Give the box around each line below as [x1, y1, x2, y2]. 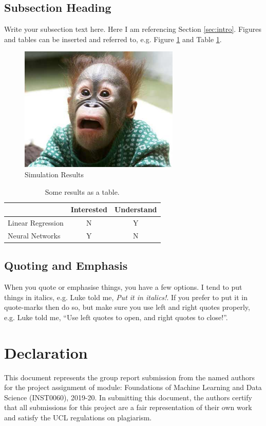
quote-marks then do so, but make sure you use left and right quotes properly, [4, 302, 250, 312]
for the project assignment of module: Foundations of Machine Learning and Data [4, 382, 262, 393]
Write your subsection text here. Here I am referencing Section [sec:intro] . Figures [4, 24, 261, 34]
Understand [114, 204, 157, 215]
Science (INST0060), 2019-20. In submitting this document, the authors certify [4, 392, 252, 402]
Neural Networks [8, 230, 61, 240]
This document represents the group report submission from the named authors [4, 372, 255, 382]
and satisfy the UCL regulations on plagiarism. [4, 412, 152, 422]
